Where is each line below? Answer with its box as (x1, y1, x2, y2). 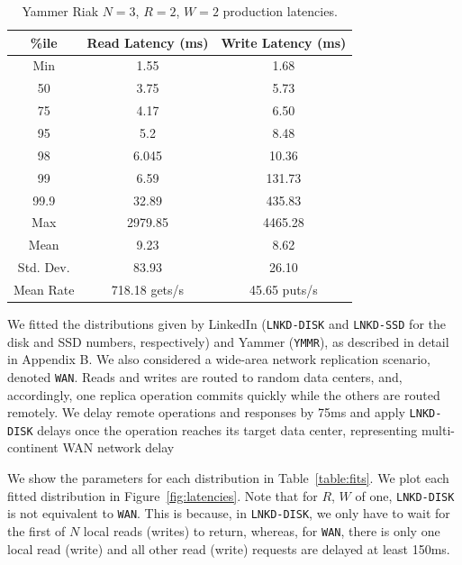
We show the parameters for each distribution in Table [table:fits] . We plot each (7, 469, 449, 488)
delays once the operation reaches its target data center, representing (37, 420, 418, 439)
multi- (421, 420, 455, 439)
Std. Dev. (17, 258, 70, 277)
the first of (7, 521, 66, 540)
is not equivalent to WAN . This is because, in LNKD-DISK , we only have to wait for (7, 504, 450, 523)
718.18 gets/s (111, 279, 185, 298)
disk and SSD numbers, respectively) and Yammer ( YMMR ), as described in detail (7, 332, 449, 351)
